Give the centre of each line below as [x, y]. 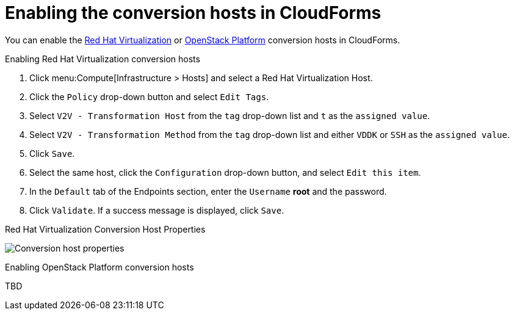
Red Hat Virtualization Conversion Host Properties [105, 229]
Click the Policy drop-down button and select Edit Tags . [149, 96]
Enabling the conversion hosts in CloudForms [193, 13]
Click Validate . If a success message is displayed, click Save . [157, 210]
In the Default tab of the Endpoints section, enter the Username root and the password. [208, 191]
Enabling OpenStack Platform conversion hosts [100, 267]
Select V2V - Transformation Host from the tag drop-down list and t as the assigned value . [230, 115]
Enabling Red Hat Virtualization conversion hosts [103, 59]
